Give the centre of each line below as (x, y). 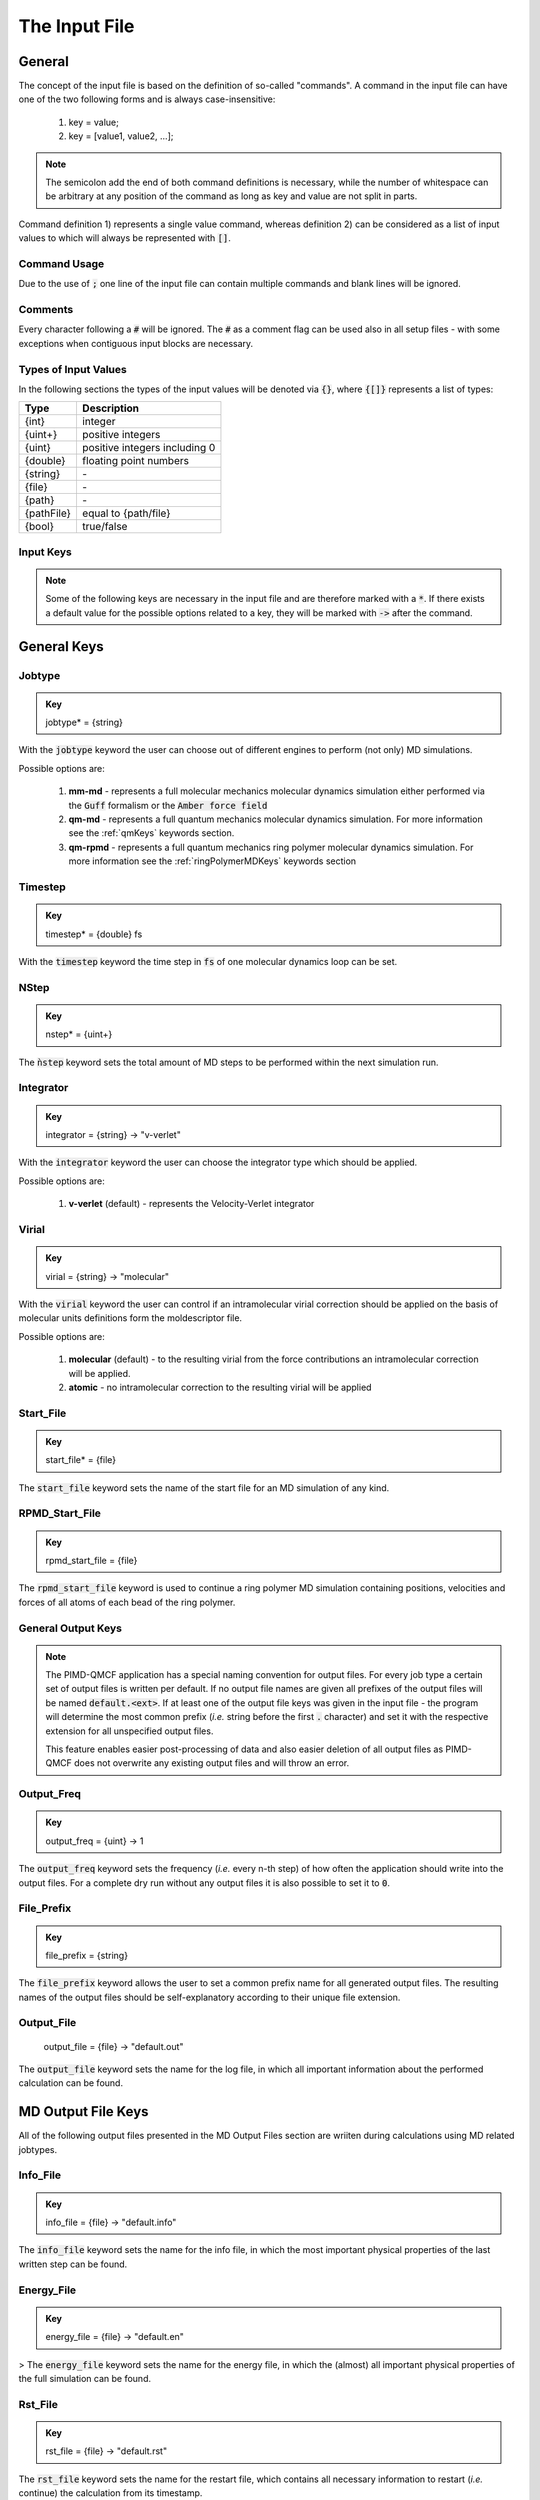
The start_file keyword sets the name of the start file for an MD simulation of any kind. (204, 1487)
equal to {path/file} (126, 513)
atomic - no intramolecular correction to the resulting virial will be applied (220, 1387)
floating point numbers (135, 461)
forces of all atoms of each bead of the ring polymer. (127, 1602)
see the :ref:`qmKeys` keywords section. (151, 833)
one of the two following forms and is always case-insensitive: (147, 99)
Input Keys (45, 552)
